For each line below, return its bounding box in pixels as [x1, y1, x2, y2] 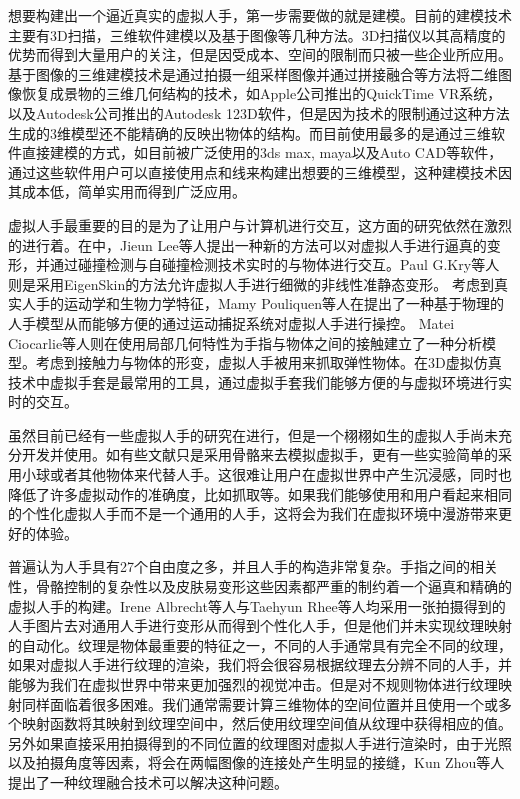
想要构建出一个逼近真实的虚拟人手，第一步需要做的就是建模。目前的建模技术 [8, 5, 512, 25]
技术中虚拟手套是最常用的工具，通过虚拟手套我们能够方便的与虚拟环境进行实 [8, 371, 512, 392]
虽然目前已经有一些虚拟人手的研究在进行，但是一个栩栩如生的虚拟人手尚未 [8, 424, 498, 445]
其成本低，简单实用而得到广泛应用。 [8, 181, 246, 202]
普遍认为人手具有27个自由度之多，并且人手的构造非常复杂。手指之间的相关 [8, 556, 498, 577]
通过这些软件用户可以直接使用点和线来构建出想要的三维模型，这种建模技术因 [8, 161, 512, 182]
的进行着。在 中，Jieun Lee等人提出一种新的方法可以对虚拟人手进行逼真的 [8, 234, 487, 255]
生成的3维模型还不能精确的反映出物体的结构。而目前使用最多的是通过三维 [8, 122, 491, 143]
